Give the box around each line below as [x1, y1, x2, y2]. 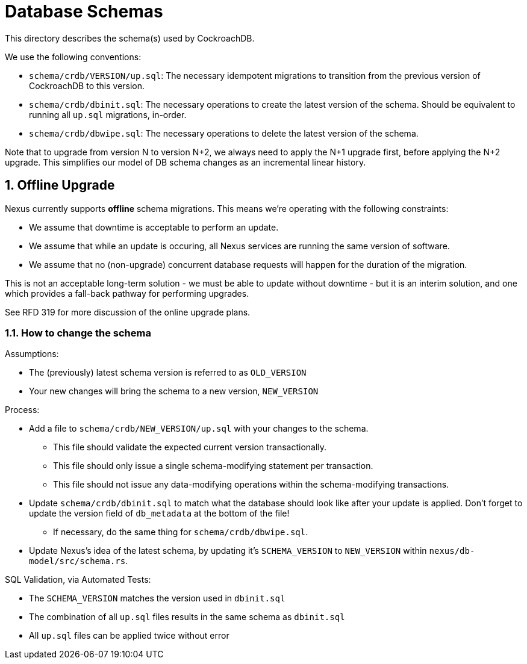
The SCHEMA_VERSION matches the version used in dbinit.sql [29, 593, 285, 604]
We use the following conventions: [5, 51, 142, 62]
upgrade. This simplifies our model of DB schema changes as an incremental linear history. [5, 157, 366, 167]
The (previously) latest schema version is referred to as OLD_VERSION [29, 367, 307, 378]
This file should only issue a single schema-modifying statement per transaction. [53, 461, 373, 471]
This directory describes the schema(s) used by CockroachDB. [5, 33, 255, 43]
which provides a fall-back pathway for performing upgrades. [5, 288, 249, 299]
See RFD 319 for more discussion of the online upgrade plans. [5, 306, 251, 317]
